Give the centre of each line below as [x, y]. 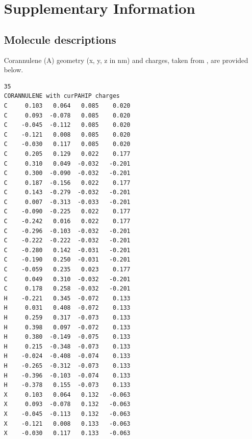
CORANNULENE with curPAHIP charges [62, 96]
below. [13, 70]
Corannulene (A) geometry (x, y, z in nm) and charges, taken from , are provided [126, 60]
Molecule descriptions [60, 39]
